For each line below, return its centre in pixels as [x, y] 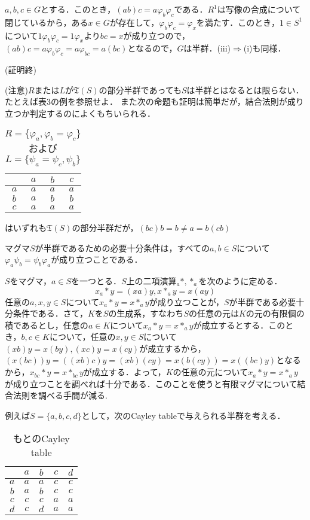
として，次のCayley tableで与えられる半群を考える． [183, 415]
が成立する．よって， [125, 372]
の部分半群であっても [140, 89]
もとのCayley [41, 439]
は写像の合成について [259, 9]
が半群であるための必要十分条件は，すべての [122, 247]
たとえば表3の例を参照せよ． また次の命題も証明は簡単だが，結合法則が [146, 101]
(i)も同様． [265, 48]
